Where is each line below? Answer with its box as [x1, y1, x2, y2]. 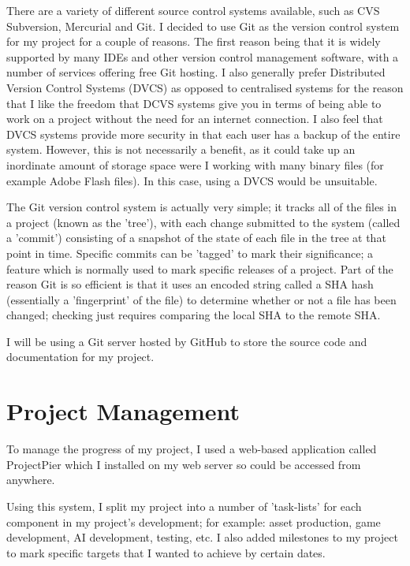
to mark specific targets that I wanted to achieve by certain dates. [6, 544, 326, 560]
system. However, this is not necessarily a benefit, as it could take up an [6, 141, 356, 158]
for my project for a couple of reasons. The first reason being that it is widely [6, 33, 381, 50]
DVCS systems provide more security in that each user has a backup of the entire [6, 125, 401, 142]
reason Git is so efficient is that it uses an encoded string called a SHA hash [6, 276, 374, 292]
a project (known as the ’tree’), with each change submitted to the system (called [6, 214, 401, 230]
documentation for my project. [6, 348, 155, 365]
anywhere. [6, 471, 55, 488]
